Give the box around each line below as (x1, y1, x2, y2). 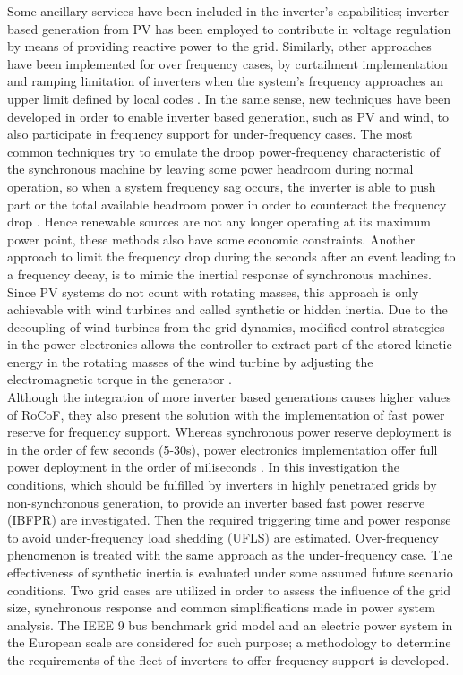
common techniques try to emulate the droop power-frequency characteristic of (7, 141, 440, 160)
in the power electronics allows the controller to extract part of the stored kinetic (7, 335, 452, 354)
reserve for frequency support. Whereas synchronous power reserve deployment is (7, 423, 452, 441)
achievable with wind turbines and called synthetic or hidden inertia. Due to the (7, 300, 448, 319)
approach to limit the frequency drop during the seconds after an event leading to (7, 247, 456, 266)
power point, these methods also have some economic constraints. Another (7, 229, 416, 248)
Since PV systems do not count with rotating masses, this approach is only (7, 282, 419, 301)
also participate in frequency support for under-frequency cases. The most (7, 124, 413, 143)
